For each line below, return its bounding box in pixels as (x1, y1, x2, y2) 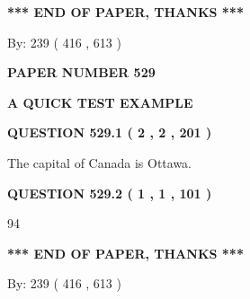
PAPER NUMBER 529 (7, 63, 156, 82)
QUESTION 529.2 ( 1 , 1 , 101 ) (7, 183, 212, 202)
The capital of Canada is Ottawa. (7, 153, 192, 171)
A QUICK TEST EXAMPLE (7, 92, 193, 111)
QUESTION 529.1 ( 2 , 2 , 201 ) (7, 123, 212, 142)
